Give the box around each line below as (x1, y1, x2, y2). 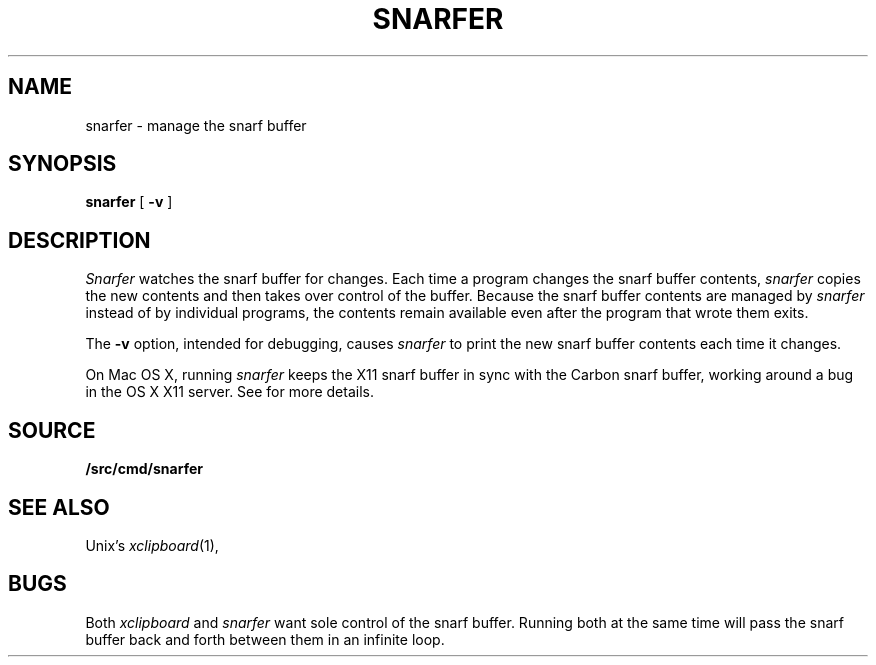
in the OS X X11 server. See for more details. (85, 383, 374, 401)
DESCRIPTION (8, 227, 151, 253)
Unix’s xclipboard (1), (85, 536, 219, 554)
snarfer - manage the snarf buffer (85, 116, 307, 134)
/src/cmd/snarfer (85, 460, 203, 478)
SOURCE (8, 417, 96, 443)
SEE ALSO (8, 494, 110, 520)
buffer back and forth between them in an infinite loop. (85, 630, 445, 648)
